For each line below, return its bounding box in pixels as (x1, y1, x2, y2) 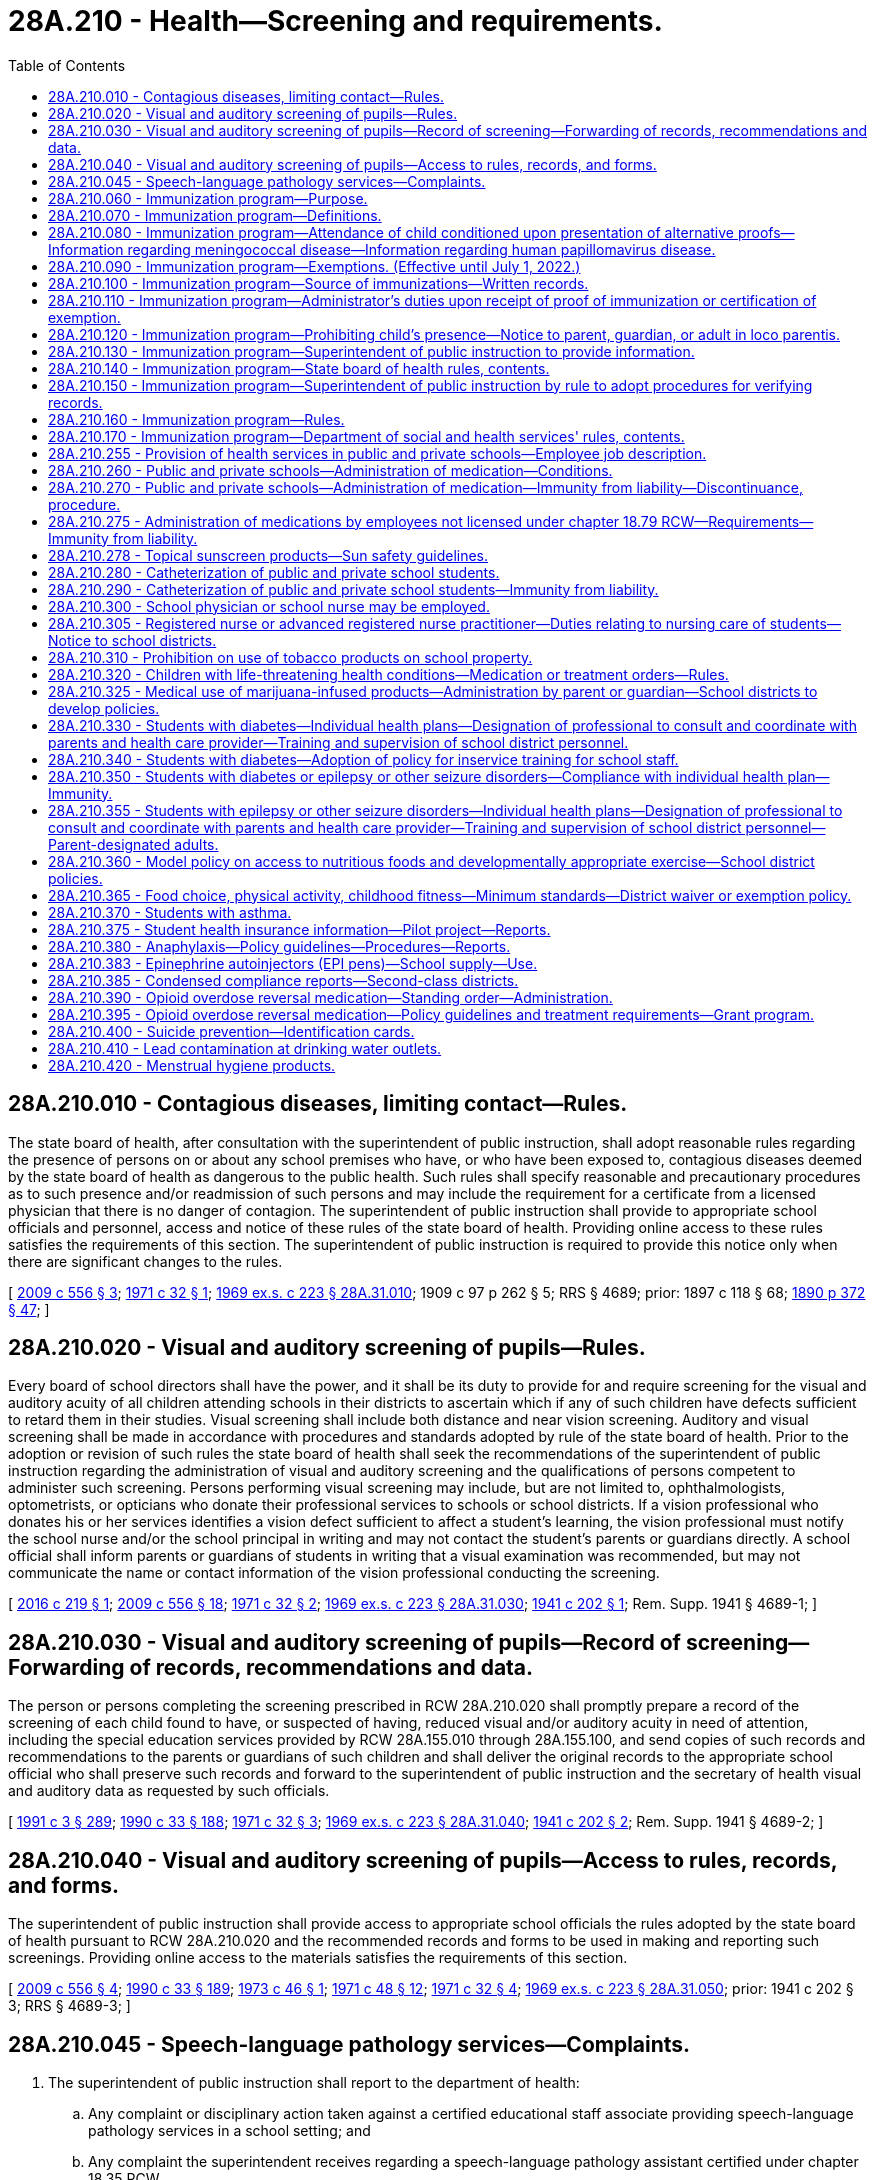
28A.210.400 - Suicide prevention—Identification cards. (48, 1022, 415, 1040)
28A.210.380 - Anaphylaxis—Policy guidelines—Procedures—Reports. (48, 937, 511, 955)
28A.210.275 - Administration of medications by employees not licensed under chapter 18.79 (48, 512, 658, 530)
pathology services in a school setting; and (88, 2121, 371, 2139)
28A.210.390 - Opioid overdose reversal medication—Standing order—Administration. (48, 988, 613, 1006)
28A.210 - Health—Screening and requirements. (8, 4, 663, 38)
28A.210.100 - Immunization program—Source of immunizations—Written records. (48, 274, 589, 292)
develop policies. (48, 699, 160, 717)
